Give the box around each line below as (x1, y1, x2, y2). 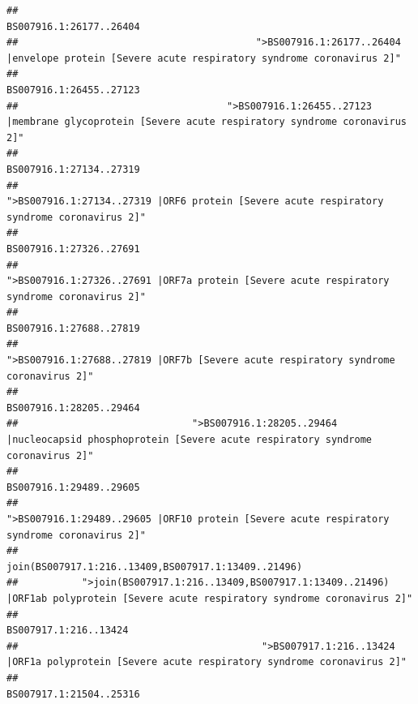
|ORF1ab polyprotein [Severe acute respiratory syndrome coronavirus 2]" (6, 592, 413, 604)
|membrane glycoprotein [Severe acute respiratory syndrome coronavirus (6, 116, 407, 128)
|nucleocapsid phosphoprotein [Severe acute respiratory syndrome (6, 434, 373, 446)
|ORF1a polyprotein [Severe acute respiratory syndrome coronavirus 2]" (6, 656, 407, 668)
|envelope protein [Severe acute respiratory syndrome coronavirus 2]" (6, 52, 401, 64)
